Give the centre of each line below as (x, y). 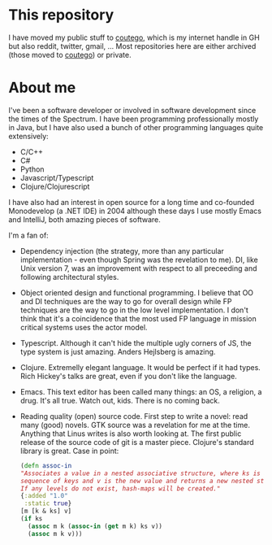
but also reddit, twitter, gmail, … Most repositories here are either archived (132, 46)
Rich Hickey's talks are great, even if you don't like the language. (128, 376)
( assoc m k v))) (55, 534)
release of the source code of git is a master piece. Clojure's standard (137, 442)
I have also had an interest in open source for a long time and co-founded (132, 202)
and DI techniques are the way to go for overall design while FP (126, 301)
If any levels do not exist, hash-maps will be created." (120, 488)
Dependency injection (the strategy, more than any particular (122, 251)
